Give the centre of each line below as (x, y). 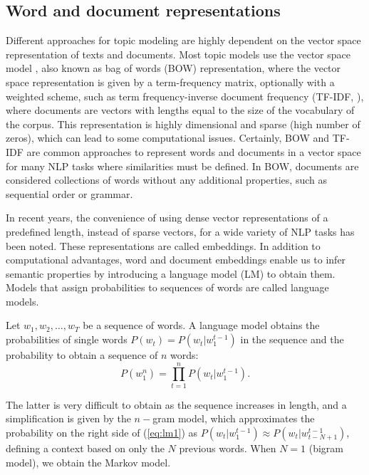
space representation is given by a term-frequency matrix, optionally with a (170, 82)
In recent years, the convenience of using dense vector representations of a (167, 218)
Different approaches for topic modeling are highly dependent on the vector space (183, 40)
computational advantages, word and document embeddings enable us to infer (176, 260)
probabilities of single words (67, 339)
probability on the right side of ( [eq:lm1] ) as (102, 432)
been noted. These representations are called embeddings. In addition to (163, 245)
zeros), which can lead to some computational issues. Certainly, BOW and (168, 138)
